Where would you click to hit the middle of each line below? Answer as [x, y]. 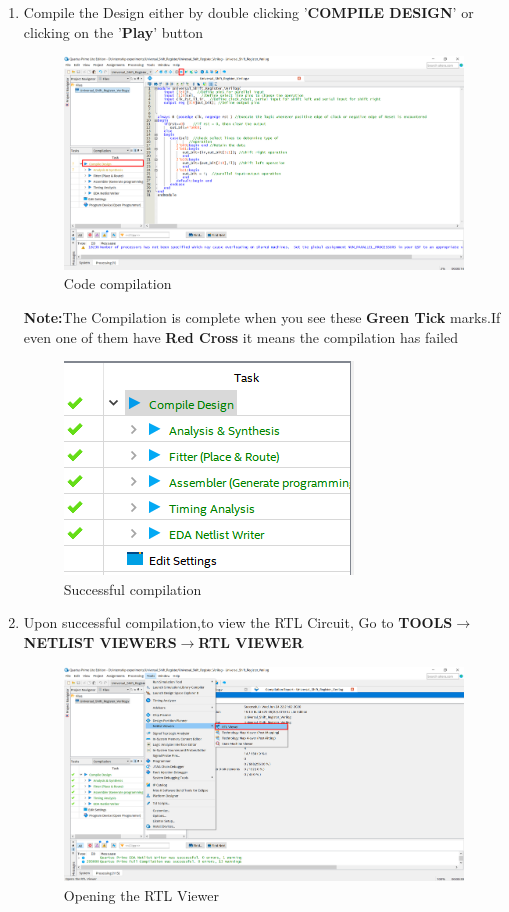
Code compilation [117, 283]
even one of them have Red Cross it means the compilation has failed [241, 336]
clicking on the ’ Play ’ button [113, 31]
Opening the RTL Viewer [141, 894]
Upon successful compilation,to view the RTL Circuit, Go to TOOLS [238, 622]
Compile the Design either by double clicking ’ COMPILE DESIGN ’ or [248, 12]
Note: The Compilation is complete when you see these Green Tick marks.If [262, 316]
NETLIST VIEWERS [100, 641]
